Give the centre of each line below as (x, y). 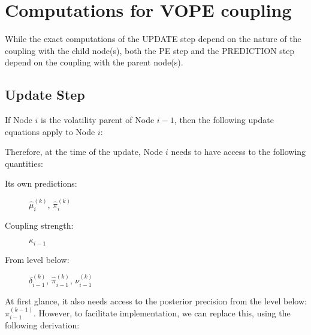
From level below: (37, 259)
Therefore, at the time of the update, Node (84, 152)
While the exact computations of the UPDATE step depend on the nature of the (153, 39)
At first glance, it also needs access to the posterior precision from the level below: (156, 300)
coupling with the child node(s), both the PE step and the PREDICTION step (150, 50)
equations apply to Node (50, 131)
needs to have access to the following (238, 152)
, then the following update (224, 120)
